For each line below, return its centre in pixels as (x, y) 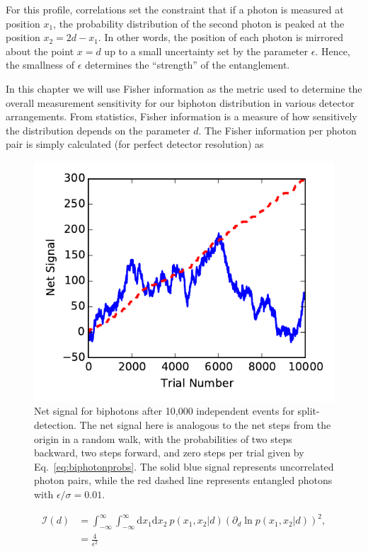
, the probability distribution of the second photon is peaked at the (199, 23)
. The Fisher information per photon (277, 130)
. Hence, (333, 51)
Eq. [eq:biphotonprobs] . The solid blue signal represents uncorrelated (184, 466)
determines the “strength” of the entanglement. (188, 65)
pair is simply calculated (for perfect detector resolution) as (135, 144)
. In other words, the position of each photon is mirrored (221, 37)
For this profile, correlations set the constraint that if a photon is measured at (175, 9)
